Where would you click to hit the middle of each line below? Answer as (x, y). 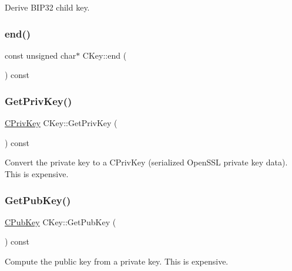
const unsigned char (41, 55)
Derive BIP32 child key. (47, 7)
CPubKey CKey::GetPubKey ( (61, 221)
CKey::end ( (105, 55)
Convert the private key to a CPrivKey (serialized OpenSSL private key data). (146, 162)
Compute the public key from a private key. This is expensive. (117, 261)
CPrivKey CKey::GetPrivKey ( (61, 123)
